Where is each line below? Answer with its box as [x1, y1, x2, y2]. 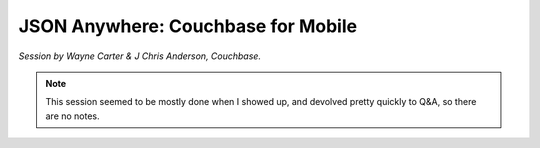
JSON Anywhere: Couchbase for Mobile [18, 15, 358, 37]
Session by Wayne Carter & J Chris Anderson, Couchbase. [18, 50, 262, 62]
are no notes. [45, 110, 100, 122]
